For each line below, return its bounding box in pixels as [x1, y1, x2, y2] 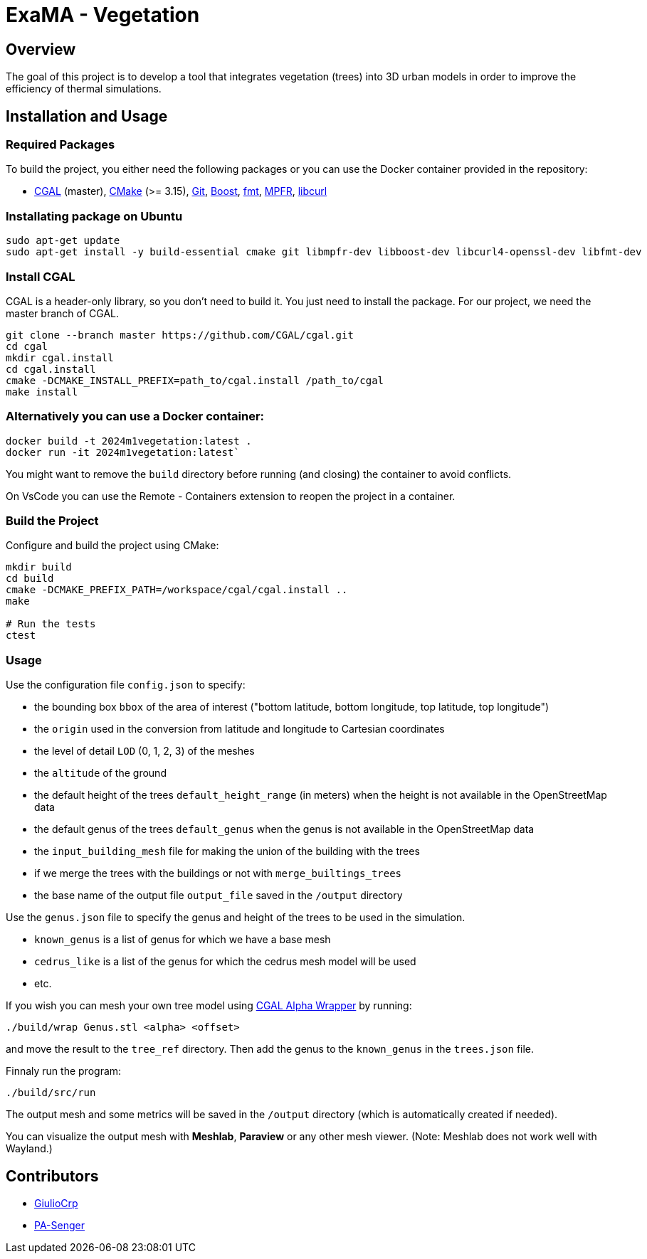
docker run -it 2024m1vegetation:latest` [6, 446, 240, 458]
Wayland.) [6, 1142, 53, 1155]
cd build [6, 573, 54, 585]
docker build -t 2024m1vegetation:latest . [6, 435, 252, 447]
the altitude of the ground [34, 767, 167, 780]
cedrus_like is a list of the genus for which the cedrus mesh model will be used [34, 955, 416, 968]
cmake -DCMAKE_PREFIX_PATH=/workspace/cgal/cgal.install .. [6, 584, 348, 596]
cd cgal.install [6, 363, 96, 375]
